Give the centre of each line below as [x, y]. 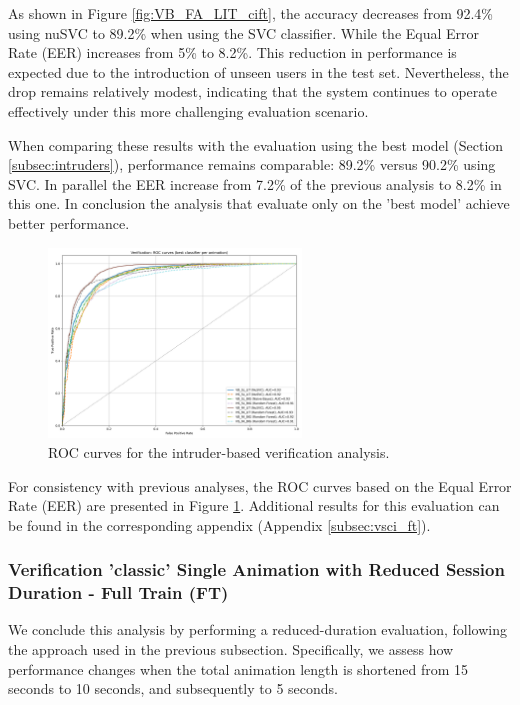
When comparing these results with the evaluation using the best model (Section [256, 144]
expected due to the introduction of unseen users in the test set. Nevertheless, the [258, 71]
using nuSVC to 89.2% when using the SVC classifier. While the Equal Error [244, 32]
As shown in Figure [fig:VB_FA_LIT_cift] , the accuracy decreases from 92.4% [251, 13]
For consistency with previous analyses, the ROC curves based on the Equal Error [260, 485]
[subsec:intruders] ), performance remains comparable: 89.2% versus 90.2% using [252, 164]
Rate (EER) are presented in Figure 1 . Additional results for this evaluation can [254, 505]
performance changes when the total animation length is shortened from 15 [238, 668]
